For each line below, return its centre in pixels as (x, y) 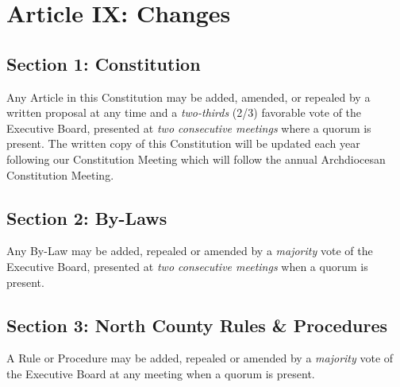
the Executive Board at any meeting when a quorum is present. (161, 373)
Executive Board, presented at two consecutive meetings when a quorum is (187, 266)
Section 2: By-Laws (87, 217)
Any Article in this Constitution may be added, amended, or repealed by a (188, 97)
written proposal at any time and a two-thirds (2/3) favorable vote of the (184, 112)
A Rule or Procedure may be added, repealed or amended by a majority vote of (200, 358)
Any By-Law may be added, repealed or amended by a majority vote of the (190, 251)
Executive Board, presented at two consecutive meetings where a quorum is (189, 128)
